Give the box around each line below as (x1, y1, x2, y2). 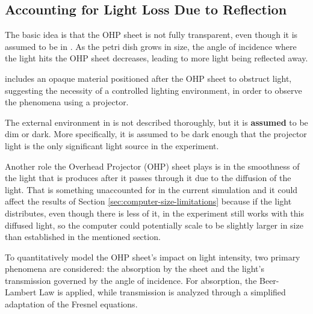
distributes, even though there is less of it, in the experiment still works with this (5, 206, 304, 219)
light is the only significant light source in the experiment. (5, 139, 219, 152)
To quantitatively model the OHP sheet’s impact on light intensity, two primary (5, 250, 300, 263)
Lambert (5, 286, 37, 298)
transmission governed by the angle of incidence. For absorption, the (5, 274, 257, 286)
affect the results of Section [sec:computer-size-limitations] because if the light (5, 195, 292, 208)
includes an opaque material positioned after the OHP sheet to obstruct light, (5, 72, 292, 84)
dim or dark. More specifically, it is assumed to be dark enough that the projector (5, 128, 307, 140)
